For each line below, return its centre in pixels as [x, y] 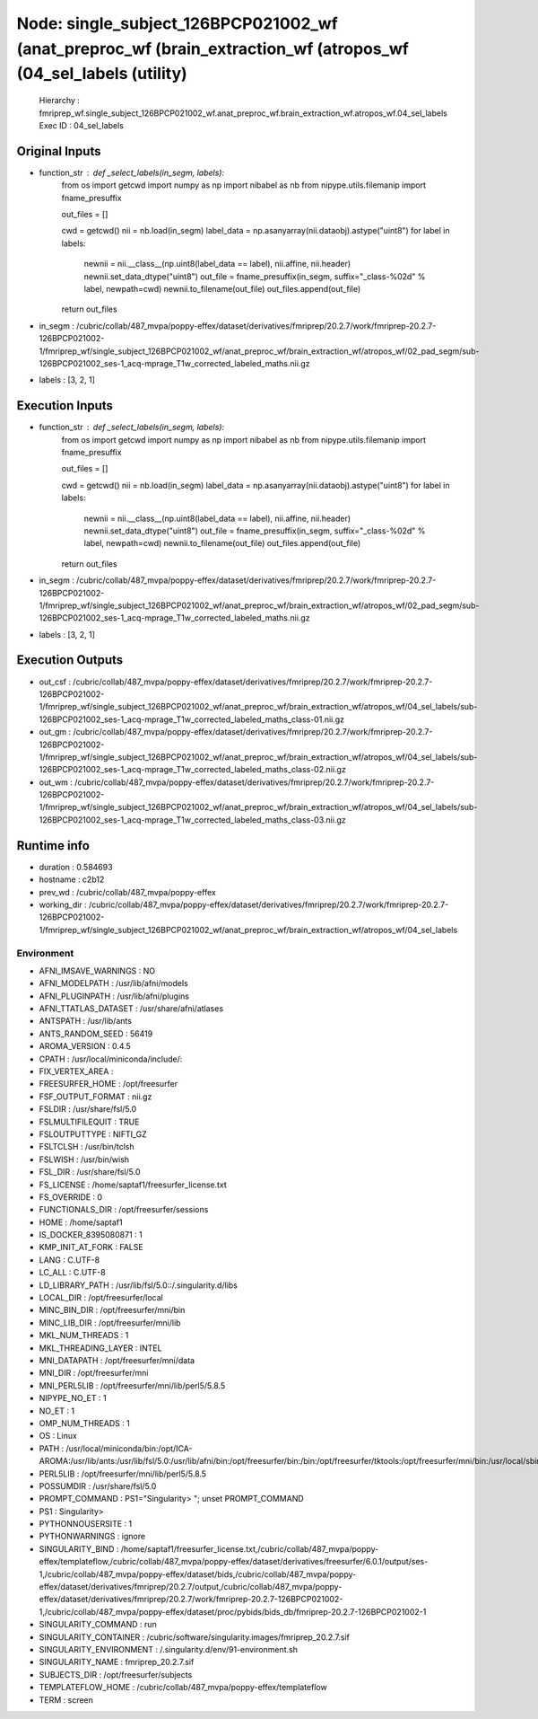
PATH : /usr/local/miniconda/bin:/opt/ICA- [116, 1448]
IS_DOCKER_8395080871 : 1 [91, 1235]
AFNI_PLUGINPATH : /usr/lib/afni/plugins [114, 996]
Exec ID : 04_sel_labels [82, 125]
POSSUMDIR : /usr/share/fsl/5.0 [98, 1485]
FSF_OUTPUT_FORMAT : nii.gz [95, 1097]
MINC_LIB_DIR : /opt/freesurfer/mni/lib [110, 1322]
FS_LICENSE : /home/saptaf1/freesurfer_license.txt [133, 1185]
